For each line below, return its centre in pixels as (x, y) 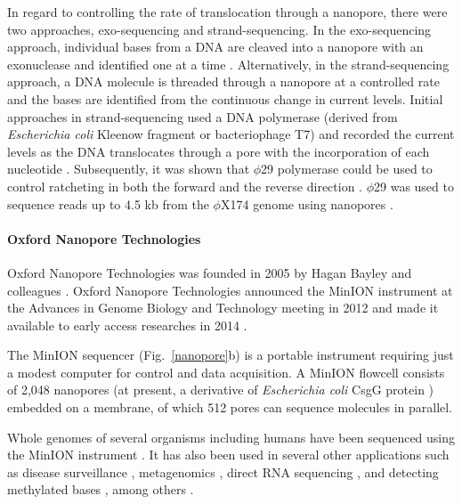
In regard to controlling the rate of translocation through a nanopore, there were (227, 12)
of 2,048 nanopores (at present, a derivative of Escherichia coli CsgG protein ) (221, 390)
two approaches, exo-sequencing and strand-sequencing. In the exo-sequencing (219, 29)
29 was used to (414, 186)
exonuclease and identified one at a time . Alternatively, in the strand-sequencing (228, 64)
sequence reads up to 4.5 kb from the (108, 203)
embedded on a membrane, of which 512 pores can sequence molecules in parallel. (230, 407)
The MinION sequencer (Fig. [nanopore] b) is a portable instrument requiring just (231, 355)
